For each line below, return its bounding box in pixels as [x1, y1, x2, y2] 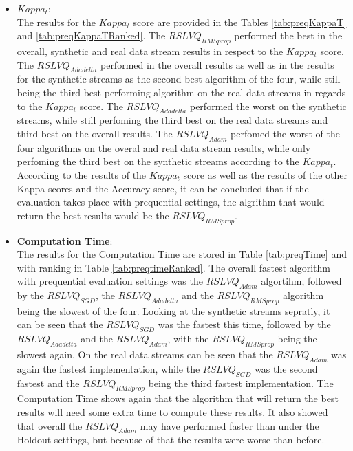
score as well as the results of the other [183, 167, 347, 181]
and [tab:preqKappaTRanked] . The [17, 28, 166, 43]
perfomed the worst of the [231, 126, 340, 140]
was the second [255, 361, 318, 375]
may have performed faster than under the [140, 418, 319, 432]
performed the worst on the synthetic [189, 98, 347, 113]
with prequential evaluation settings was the [17, 274, 203, 288]
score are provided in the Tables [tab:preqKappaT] [133, 14, 347, 29]
